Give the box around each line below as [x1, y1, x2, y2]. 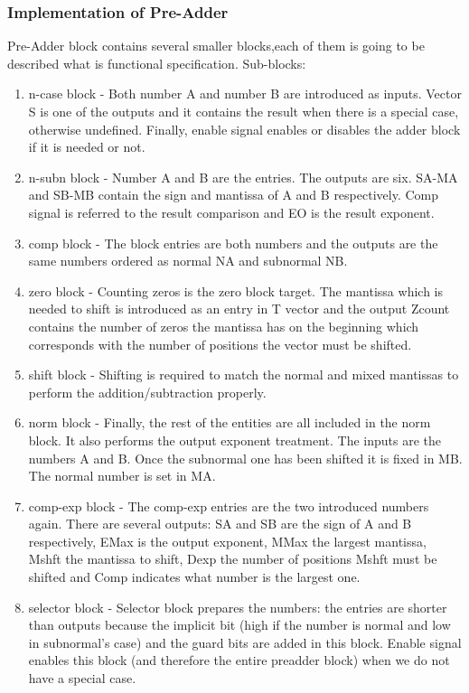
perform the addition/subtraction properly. [28, 382, 267, 401]
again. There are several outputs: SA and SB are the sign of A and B [28, 514, 412, 533]
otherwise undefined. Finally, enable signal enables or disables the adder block [28, 119, 461, 138]
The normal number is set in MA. [28, 466, 216, 485]
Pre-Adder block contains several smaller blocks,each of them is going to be [7, 36, 425, 55]
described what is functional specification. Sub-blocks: [7, 53, 306, 72]
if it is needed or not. [28, 137, 145, 156]
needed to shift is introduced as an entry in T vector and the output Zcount [28, 299, 450, 318]
